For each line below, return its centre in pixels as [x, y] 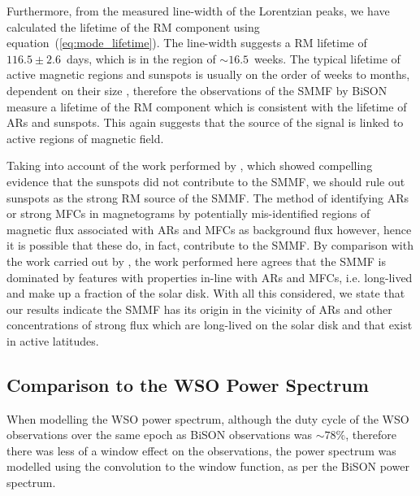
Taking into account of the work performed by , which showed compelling [190, 165]
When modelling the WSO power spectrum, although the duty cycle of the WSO [208, 418]
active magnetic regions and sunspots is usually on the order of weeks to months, [208, 74]
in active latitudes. [53, 340]
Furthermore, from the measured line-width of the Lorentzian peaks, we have [198, 11]
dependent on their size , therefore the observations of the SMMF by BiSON [197, 90]
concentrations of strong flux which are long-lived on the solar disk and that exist [210, 325]
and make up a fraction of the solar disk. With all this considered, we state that [206, 293]
